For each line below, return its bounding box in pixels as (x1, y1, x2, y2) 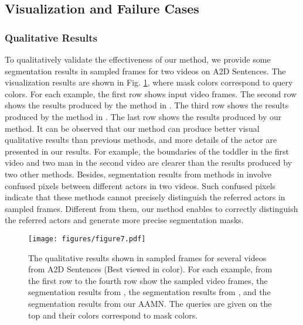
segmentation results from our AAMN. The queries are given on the (28, 297, 272, 309)
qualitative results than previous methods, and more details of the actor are (5, 134, 277, 146)
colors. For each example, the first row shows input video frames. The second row (5, 87, 297, 100)
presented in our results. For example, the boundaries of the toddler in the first (5, 145, 290, 157)
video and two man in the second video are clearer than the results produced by (5, 156, 292, 169)
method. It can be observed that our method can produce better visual (5, 122, 260, 134)
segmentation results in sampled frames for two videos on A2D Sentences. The (5, 64, 286, 77)
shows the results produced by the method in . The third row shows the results (5, 99, 289, 111)
